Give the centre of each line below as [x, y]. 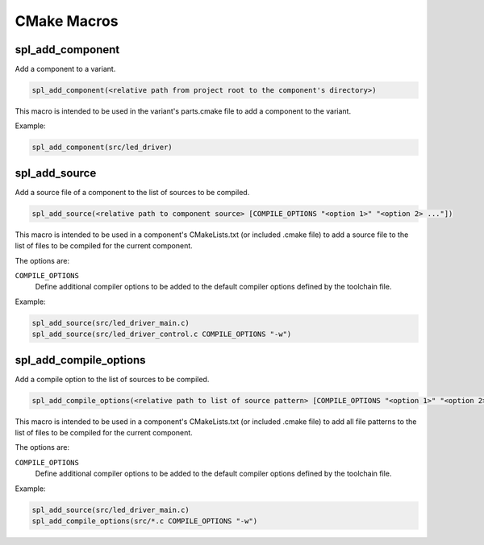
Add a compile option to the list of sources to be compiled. [112, 379]
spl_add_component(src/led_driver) [102, 148]
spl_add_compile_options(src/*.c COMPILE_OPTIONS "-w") [145, 521]
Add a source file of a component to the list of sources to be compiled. [132, 192]
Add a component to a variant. [65, 69]
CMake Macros [67, 21]
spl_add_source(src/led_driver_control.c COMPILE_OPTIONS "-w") [162, 334]
